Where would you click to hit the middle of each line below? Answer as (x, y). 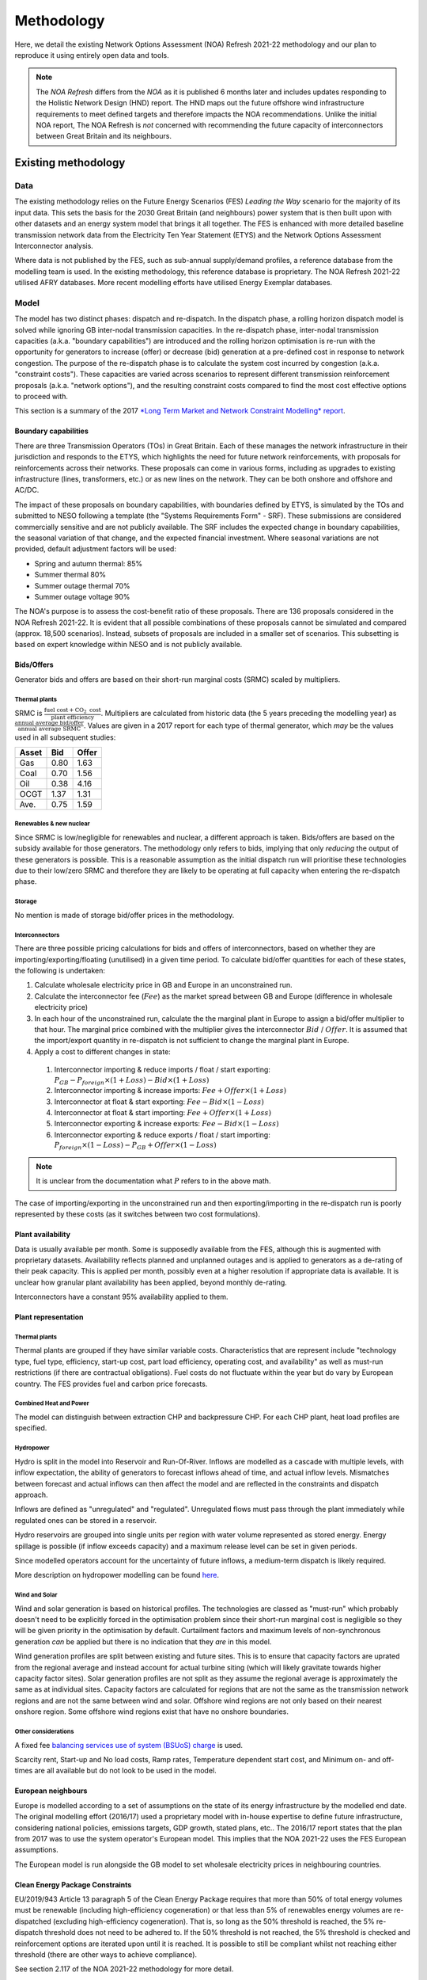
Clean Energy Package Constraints (73, 1884)
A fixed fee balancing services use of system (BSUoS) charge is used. (129, 1745)
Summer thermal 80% (70, 575)
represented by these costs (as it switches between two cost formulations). (138, 1214)
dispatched (33, 1921)
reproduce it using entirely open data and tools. (92, 55)
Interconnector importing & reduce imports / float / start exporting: (162, 1070)
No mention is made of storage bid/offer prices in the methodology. (125, 915)
